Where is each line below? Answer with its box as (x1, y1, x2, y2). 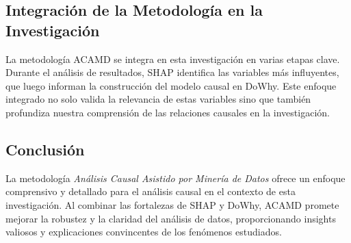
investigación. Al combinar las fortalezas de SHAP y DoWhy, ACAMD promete (5, 197, 339, 212)
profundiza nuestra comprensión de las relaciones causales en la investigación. (5, 105, 330, 119)
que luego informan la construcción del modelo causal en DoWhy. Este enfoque (5, 78, 337, 92)
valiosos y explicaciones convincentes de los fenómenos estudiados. (5, 225, 282, 239)
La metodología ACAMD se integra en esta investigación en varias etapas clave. (5, 51, 340, 66)
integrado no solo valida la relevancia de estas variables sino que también (5, 92, 311, 106)
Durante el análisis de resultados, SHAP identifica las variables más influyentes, (5, 65, 339, 79)
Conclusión (5, 138, 85, 159)
